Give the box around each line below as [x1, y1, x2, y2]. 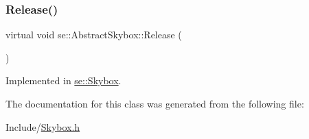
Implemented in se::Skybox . [5, 73, 122, 88]
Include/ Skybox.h [5, 119, 80, 134]
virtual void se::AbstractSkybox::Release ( [5, 27, 182, 42]
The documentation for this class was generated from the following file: [5, 97, 304, 110]
